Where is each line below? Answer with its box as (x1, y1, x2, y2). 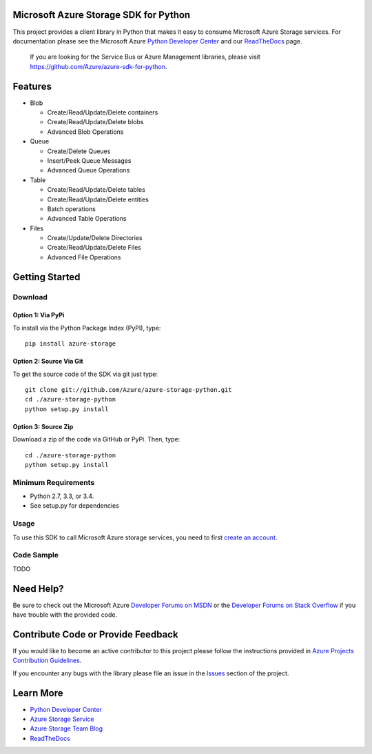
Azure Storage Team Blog (30, 724, 103, 733)
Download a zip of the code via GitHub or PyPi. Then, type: (12, 435, 180, 444)
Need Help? (12, 583, 65, 595)
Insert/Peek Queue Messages (47, 156, 132, 165)
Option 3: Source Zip (12, 422, 74, 430)
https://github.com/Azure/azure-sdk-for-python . (30, 62, 167, 70)
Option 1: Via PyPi (12, 311, 65, 319)
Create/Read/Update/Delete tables (47, 186, 146, 194)
